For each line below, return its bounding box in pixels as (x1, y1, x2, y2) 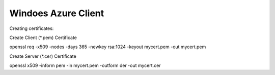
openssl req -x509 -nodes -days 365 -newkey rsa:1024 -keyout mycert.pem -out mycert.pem (9, 44, 206, 50)
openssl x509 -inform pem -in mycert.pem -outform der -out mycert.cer (9, 62, 161, 68)
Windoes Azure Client (9, 8, 104, 19)
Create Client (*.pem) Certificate (9, 34, 77, 41)
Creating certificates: (9, 25, 54, 31)
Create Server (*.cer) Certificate (9, 53, 76, 59)
